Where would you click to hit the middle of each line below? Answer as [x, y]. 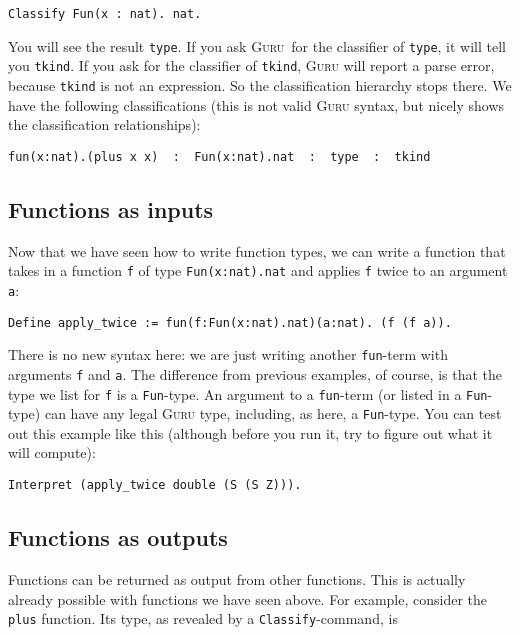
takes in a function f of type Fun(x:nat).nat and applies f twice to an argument [258, 270]
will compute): [52, 452]
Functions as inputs [111, 208]
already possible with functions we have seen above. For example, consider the [248, 598]
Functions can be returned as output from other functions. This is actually [237, 578]
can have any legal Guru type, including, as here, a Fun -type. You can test [273, 413]
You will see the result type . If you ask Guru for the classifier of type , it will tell [257, 45]
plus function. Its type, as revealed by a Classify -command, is [203, 618]
